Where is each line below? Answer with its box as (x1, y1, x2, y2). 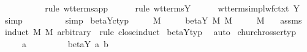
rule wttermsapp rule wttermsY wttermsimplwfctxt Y (45, 2, 300, 14)
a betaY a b (21, 37, 108, 50)
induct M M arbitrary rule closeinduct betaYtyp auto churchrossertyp (4, 25, 297, 38)
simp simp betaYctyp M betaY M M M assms (4, 13, 302, 26)
